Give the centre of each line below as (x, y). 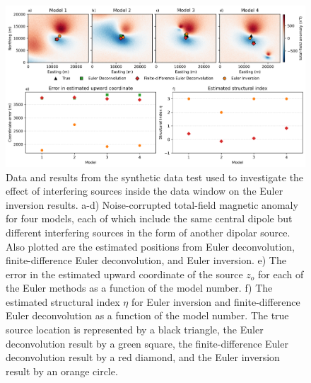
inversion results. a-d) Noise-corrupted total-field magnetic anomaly (152, 204)
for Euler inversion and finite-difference (216, 301)
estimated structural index (63, 301)
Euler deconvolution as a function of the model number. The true (147, 315)
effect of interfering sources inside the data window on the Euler (145, 191)
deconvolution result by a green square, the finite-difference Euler (147, 343)
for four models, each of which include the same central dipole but (149, 218)
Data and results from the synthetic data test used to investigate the (155, 177)
